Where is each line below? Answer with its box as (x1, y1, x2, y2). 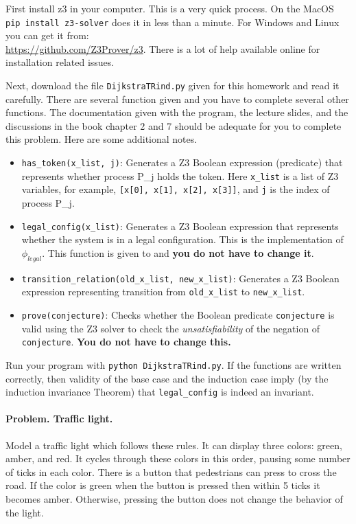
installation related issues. (5, 55, 115, 69)
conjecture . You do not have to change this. (21, 334, 231, 349)
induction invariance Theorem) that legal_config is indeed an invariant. (5, 385, 314, 399)
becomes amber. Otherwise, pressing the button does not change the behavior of (5, 491, 343, 505)
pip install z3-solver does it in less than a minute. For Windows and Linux (5, 14, 340, 29)
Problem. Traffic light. (5, 411, 113, 426)
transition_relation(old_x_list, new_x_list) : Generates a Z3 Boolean (21, 271, 340, 285)
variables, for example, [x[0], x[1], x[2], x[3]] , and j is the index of (21, 182, 330, 196)
